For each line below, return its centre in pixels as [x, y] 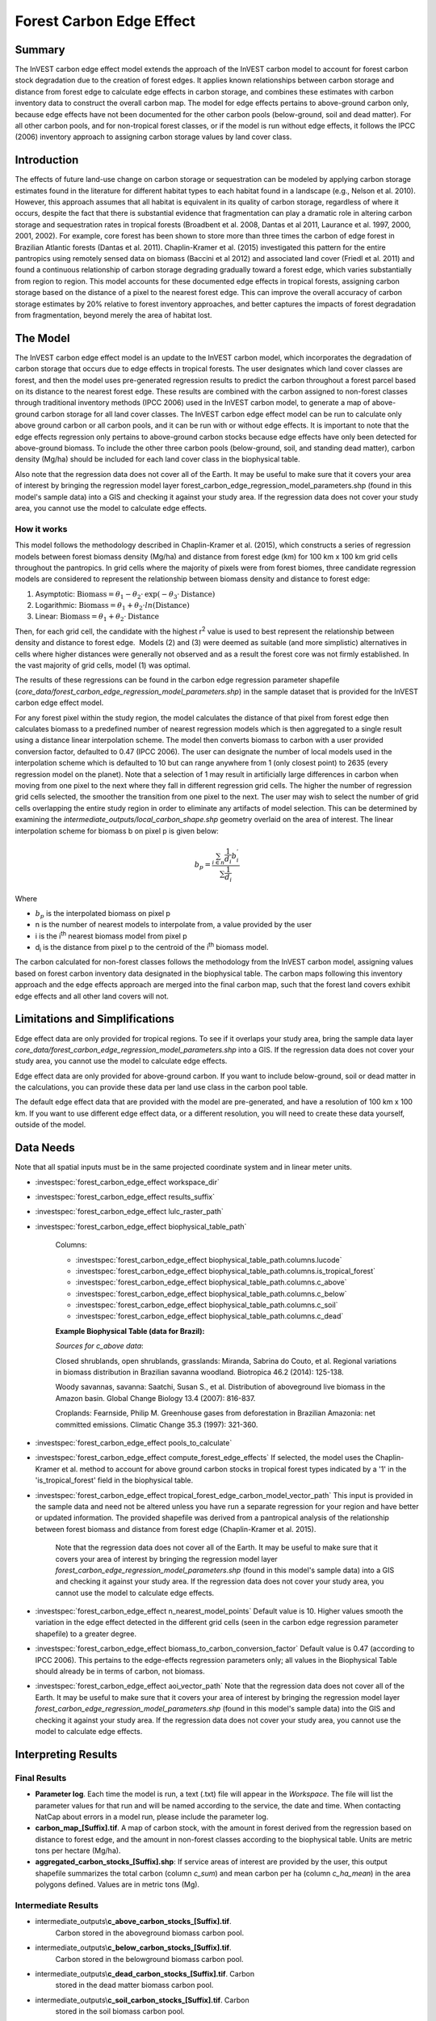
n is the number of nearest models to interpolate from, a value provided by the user [174, 925]
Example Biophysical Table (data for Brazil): [130, 1331]
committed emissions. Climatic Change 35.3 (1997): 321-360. [157, 1424]
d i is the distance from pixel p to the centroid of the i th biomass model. [152, 947]
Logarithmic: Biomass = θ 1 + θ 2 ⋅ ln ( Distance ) [112, 606]
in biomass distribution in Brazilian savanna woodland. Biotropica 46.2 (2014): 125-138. [200, 1372]
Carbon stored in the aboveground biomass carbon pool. [150, 1933]
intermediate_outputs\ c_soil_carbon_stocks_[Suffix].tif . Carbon [142, 2000]
